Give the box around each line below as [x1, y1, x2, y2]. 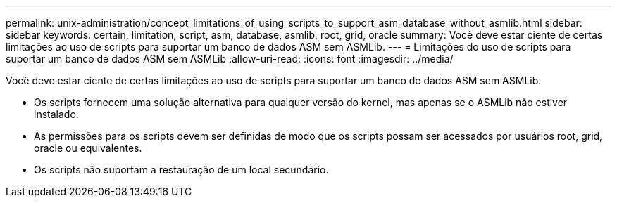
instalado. [34, 108, 79, 120]
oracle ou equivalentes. [34, 142, 142, 154]
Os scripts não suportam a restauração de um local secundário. [34, 164, 329, 176]
